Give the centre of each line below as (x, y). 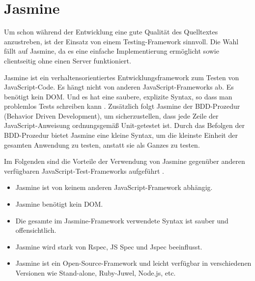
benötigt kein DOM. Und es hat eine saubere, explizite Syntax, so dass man (118, 96)
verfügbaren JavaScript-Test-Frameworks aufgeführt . (84, 171)
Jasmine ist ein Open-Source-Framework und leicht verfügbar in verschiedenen (133, 263)
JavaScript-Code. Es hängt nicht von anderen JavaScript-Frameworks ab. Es (119, 87)
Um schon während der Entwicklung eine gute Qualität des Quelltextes (111, 32)
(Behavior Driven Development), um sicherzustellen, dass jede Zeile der (111, 115)
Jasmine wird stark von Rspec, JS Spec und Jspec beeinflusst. (109, 246)
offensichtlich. (36, 230)
